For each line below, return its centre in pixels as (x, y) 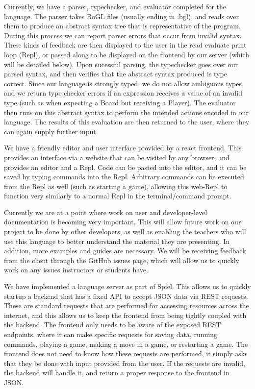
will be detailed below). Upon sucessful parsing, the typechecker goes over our (121, 64)
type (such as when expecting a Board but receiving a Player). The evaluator (120, 102)
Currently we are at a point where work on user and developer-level (106, 212)
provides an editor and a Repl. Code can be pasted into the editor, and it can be (125, 167)
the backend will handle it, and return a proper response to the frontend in (117, 373)
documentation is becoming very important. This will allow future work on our (123, 222)
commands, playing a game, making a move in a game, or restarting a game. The (126, 344)
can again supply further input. (51, 131)
